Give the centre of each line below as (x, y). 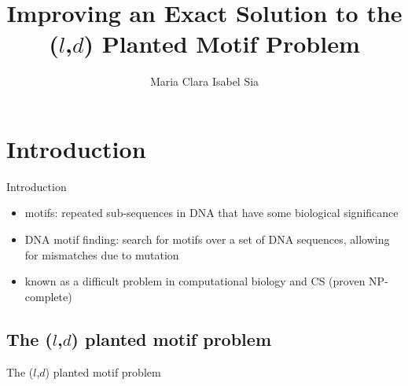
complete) (48, 296)
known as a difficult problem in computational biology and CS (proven (195, 281)
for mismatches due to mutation (102, 254)
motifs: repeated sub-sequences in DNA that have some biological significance (211, 213)
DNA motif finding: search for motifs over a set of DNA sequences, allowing (207, 239)
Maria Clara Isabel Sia (204, 81)
